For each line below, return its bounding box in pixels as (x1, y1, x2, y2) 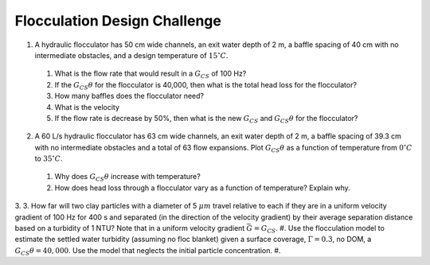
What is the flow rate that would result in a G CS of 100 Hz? (54, 68, 247, 80)
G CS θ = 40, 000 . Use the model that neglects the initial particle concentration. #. (14, 245, 281, 257)
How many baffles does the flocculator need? (54, 92, 205, 101)
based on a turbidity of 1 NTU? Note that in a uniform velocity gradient (14, 224, 245, 233)
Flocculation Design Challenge (14, 12, 222, 29)
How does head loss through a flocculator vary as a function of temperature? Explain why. (54, 183, 350, 193)
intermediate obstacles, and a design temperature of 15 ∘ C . (34, 50, 229, 60)
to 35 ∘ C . (34, 153, 63, 163)
